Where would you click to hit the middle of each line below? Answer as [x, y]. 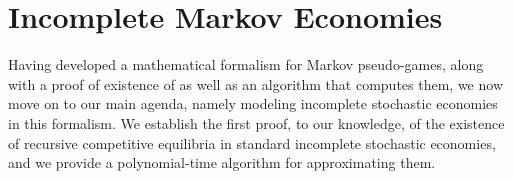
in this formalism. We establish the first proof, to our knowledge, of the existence [256, 122]
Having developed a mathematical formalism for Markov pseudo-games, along [246, 64]
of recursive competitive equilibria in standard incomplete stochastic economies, [252, 142]
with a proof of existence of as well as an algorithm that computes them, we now [255, 83]
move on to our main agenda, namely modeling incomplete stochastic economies [253, 103]
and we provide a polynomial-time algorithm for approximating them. [222, 162]
